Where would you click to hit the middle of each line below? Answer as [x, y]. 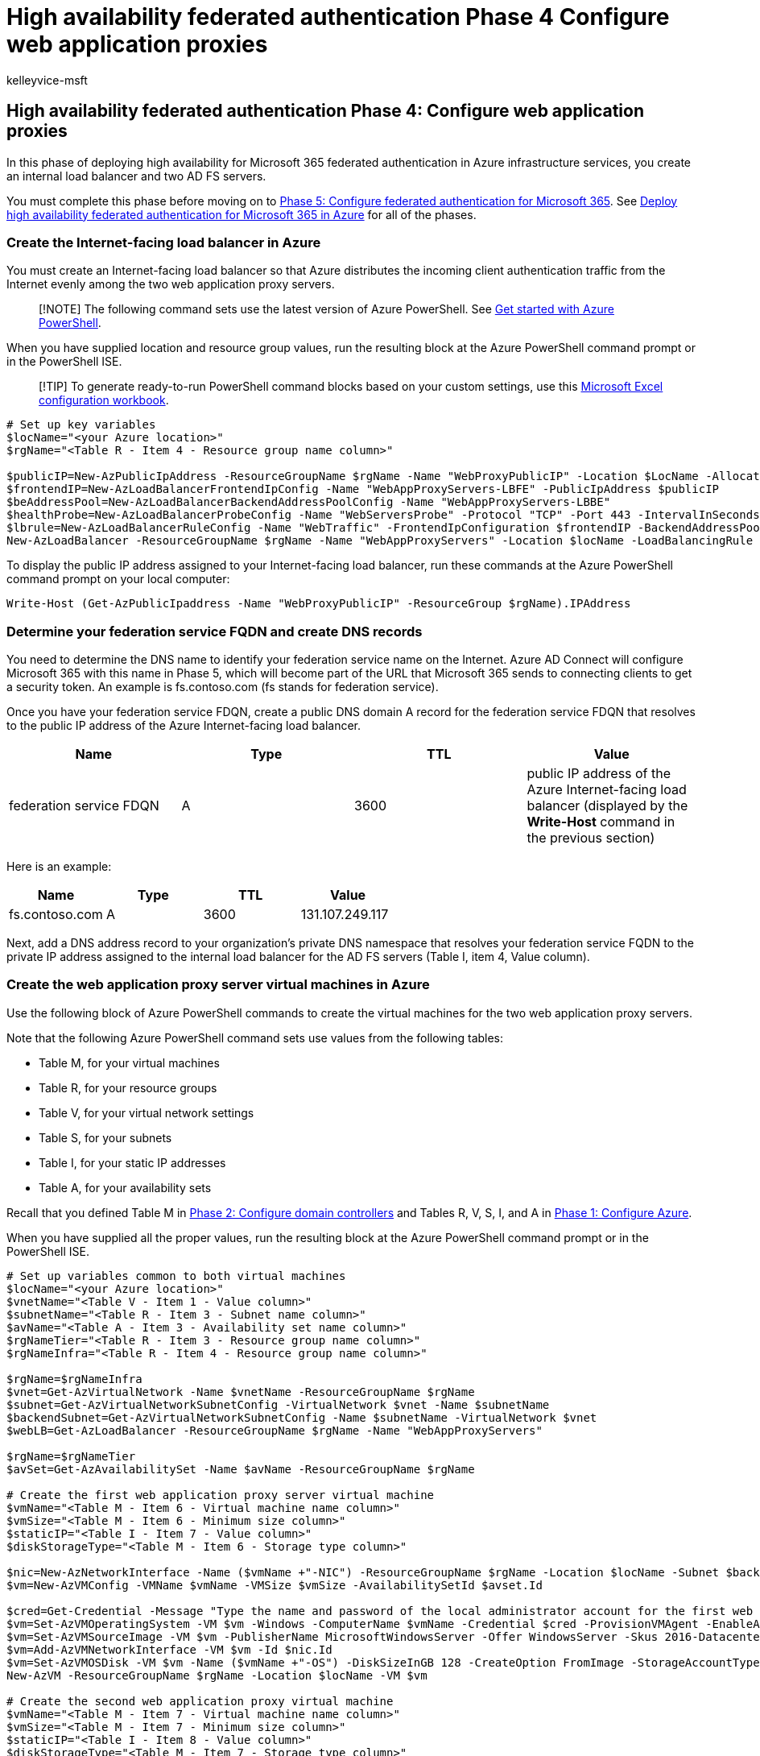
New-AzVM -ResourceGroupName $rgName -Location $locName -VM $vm [217, 1675]
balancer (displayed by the [607, 806]
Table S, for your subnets [105, 1137]
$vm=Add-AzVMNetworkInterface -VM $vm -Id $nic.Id [169, 1649]
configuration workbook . [104, 400]
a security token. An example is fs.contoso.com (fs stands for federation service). [223, 687]
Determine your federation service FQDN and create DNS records [215, 631]
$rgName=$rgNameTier [71, 1456]
